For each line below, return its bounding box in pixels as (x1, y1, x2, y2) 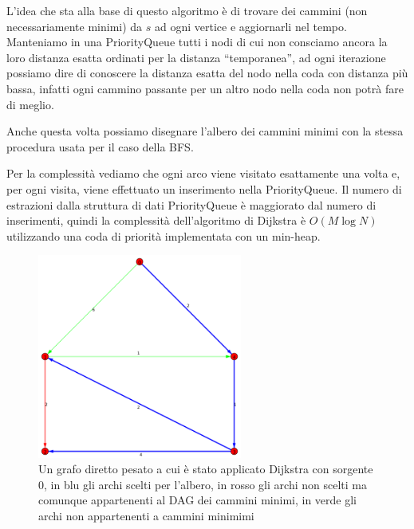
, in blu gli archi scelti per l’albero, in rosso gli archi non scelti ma (44, 476, 367, 492)
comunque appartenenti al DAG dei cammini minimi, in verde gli (38, 492, 357, 508)
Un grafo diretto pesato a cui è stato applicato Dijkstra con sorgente (38, 460, 373, 477)
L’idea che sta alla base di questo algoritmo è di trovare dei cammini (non (6, 2, 368, 18)
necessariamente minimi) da (6, 18, 143, 34)
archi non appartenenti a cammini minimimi (38, 507, 254, 524)
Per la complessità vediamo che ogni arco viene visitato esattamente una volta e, (6, 165, 400, 182)
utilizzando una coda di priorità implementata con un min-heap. (6, 227, 321, 244)
